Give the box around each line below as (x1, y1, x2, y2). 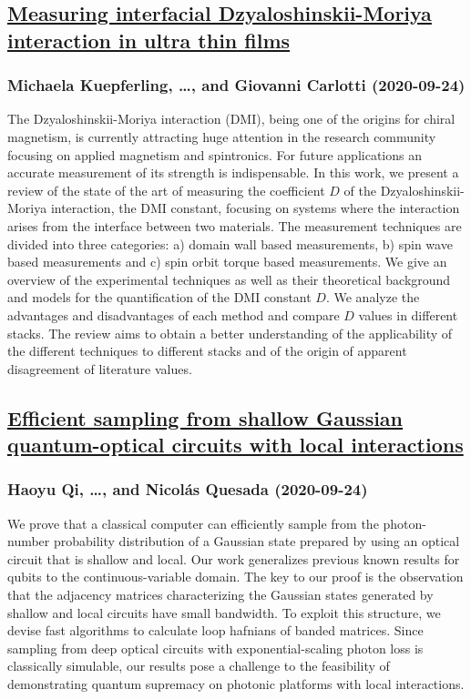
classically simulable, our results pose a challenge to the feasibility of (7, 656, 390, 675)
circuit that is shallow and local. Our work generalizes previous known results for (7, 549, 460, 568)
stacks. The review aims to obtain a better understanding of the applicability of (7, 323, 453, 342)
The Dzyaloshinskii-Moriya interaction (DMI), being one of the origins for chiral (7, 109, 456, 128)
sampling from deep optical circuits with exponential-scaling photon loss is (7, 638, 424, 657)
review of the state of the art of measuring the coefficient (7, 180, 325, 199)
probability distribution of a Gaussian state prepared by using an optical (53, 532, 460, 551)
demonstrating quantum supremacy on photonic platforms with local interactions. (7, 674, 465, 694)
